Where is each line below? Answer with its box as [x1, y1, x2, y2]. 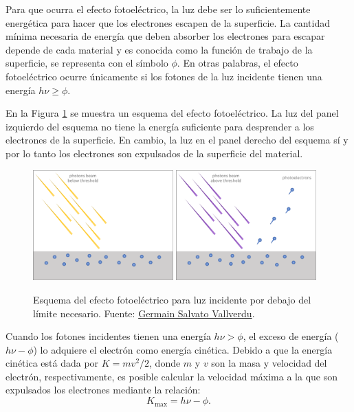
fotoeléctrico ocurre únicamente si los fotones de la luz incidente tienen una [5, 69, 322, 83]
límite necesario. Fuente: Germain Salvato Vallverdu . [33, 306, 255, 320]
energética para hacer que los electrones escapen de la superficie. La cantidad [5, 15, 330, 30]
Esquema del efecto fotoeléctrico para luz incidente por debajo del [33, 292, 311, 306]
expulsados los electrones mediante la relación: [5, 382, 201, 397]
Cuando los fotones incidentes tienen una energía [5, 329, 211, 343]
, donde [149, 356, 181, 370]
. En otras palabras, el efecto [177, 56, 298, 70]
